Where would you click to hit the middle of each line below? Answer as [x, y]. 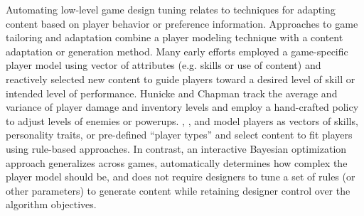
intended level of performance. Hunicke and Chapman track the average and [172, 93]
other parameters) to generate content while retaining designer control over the [178, 190]
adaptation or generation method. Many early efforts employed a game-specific [177, 51]
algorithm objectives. [51, 204]
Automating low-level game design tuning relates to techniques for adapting [171, 9]
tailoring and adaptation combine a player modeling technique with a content [175, 37]
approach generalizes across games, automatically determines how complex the [177, 162]
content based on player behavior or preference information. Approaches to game [182, 23]
